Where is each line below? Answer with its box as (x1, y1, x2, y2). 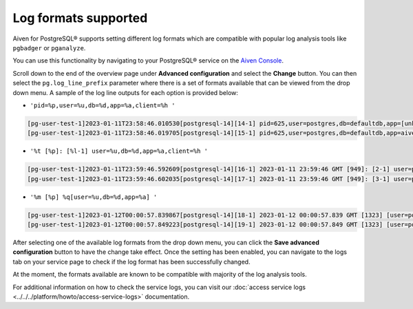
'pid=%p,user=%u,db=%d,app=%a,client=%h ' (30, 101, 176, 109)
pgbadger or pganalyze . (12, 43, 86, 52)
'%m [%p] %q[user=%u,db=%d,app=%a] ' (30, 193, 158, 201)
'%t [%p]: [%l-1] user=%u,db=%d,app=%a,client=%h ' (30, 147, 209, 155)
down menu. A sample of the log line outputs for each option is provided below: (12, 88, 239, 96)
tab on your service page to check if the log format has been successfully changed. (12, 257, 251, 266)
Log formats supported (12, 10, 148, 25)
